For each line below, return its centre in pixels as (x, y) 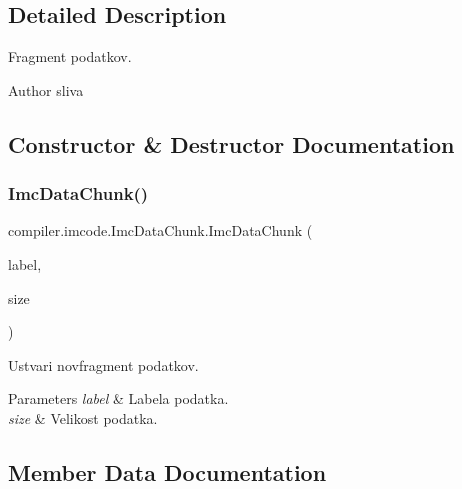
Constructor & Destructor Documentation (231, 143)
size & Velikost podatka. (83, 417)
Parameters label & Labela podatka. (118, 398)
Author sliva (46, 89)
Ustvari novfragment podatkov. (103, 364)
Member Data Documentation (167, 471)
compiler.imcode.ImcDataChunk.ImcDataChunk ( (160, 230)
